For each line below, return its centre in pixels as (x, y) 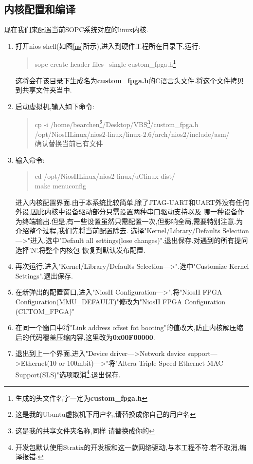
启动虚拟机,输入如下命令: (55, 106)
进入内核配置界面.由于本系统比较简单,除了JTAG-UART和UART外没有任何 (132, 202)
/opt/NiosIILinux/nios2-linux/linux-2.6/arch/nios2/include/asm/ (132, 134)
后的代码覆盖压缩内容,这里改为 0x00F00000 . (85, 337)
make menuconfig (60, 186)
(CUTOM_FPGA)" (45, 311)
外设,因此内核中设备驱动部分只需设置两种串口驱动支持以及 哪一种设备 (126, 212)
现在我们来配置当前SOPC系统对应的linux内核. (76, 29)
